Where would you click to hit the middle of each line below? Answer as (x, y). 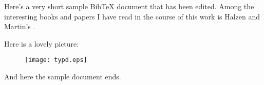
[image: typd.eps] (56, 60)
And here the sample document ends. (63, 77)
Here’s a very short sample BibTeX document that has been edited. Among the (129, 6)
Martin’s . (20, 26)
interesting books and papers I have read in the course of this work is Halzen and (132, 16)
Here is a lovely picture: (42, 43)
